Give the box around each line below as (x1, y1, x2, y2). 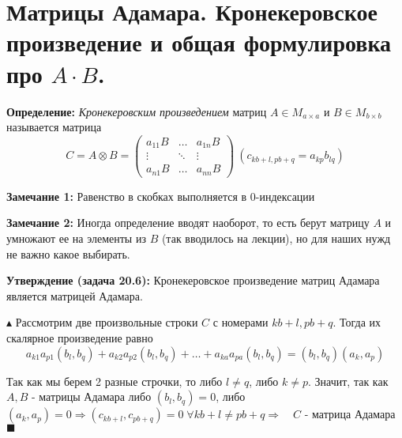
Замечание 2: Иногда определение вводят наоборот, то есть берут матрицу (6, 214, 370, 231)
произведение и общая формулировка (6, 26, 392, 59)
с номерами (212, 314, 269, 330)
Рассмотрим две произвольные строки (15, 314, 198, 330)
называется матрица (6, 119, 102, 135)
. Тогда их (332, 314, 381, 330)
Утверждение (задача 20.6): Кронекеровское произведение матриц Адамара (6, 272, 380, 289)
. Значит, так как (307, 372, 389, 389)
